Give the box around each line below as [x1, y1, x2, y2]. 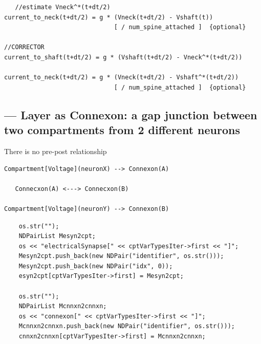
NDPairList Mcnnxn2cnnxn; [18, 303, 107, 310]
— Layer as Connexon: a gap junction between [4, 106, 257, 122]
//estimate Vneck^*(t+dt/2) [15, 4, 111, 11]
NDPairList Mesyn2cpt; [18, 232, 96, 240]
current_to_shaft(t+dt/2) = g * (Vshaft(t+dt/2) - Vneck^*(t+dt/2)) [4, 53, 243, 61]
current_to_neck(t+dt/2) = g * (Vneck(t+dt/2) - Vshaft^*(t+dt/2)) [4, 74, 239, 81]
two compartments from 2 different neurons [4, 122, 240, 138]
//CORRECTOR [4, 44, 45, 51]
